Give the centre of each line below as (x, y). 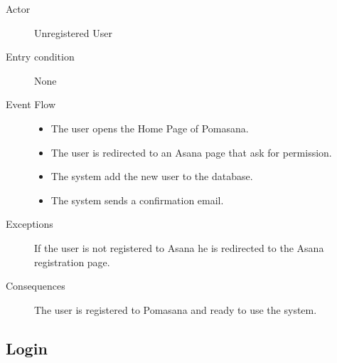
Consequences (36, 286)
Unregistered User (73, 32)
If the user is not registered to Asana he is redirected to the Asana (179, 247)
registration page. (72, 262)
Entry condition (40, 57)
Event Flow (31, 104)
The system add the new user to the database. (152, 176)
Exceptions (30, 224)
